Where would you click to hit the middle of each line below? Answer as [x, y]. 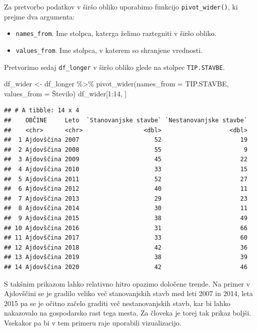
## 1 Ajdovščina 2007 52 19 [126, 140]
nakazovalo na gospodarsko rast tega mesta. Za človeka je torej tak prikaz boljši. [128, 313]
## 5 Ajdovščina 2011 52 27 [126, 179]
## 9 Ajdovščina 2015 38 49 [126, 218]
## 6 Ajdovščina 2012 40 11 [126, 189]
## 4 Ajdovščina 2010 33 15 [126, 169]
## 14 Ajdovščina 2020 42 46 [126, 267]
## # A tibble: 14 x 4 [42, 111]
